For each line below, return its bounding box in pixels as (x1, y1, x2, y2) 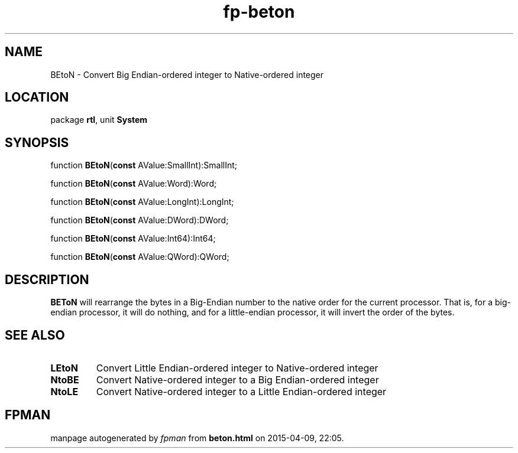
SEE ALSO (5, 327, 65, 343)
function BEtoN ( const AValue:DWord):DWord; (50, 215, 229, 226)
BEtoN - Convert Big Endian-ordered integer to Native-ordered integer (50, 69, 324, 80)
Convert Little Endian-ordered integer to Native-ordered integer (96, 361, 378, 374)
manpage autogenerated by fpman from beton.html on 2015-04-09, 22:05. (50, 432, 344, 443)
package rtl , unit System (50, 115, 148, 125)
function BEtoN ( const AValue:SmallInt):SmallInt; (50, 160, 238, 171)
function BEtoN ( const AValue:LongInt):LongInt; (50, 197, 234, 207)
